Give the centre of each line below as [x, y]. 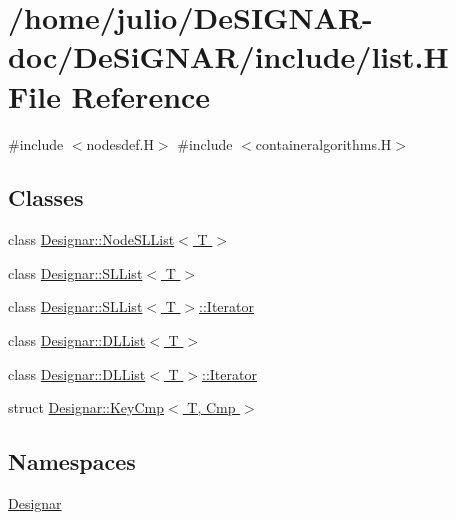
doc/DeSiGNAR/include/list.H [228, 56]
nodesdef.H [120, 143]
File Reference [109, 95]
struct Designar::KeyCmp [86, 407]
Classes [46, 197]
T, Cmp [211, 407]
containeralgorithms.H [323, 143]
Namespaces [72, 461]
